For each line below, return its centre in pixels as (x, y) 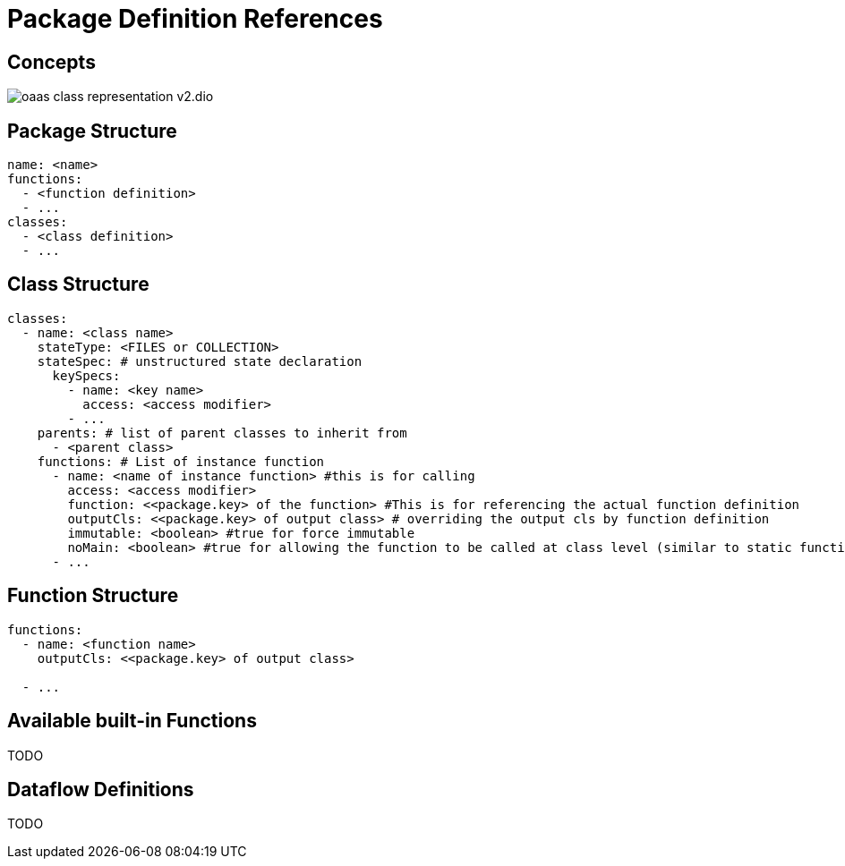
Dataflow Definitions (101, 789)
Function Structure (93, 596)
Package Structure (92, 131)
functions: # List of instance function (181, 461)
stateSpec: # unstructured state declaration (200, 361)
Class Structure (78, 284)
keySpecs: (86, 375)
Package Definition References (195, 19)
